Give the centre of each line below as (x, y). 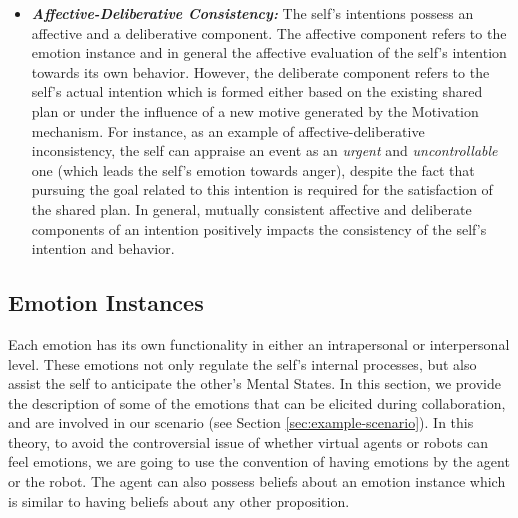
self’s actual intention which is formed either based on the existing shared (257, 91)
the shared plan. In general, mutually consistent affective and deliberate (251, 208)
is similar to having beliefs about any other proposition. (179, 500)
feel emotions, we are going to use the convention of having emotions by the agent (259, 461)
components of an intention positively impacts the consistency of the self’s (259, 228)
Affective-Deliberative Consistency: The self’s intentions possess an (252, 13)
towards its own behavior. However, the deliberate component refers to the (260, 71)
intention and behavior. (103, 248)
